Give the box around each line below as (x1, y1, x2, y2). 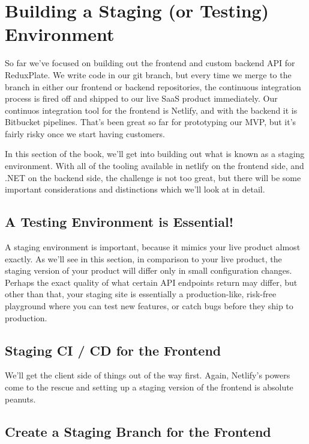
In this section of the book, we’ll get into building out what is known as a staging (5, 147, 305, 160)
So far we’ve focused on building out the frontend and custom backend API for (5, 57, 295, 69)
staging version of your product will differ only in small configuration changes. (5, 264, 292, 277)
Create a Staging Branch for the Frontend (5, 422, 271, 440)
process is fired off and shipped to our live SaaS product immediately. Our (5, 92, 278, 105)
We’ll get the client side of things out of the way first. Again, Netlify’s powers (5, 369, 290, 381)
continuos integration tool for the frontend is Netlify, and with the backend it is (5, 103, 298, 116)
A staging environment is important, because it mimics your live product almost (5, 241, 301, 253)
